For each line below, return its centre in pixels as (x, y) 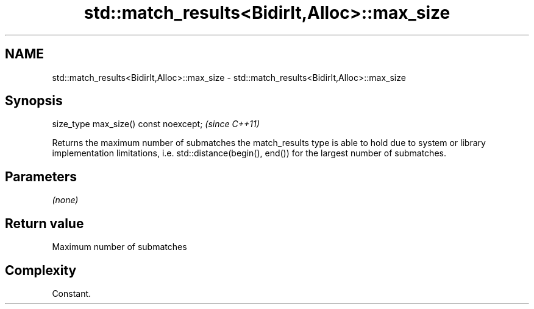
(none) (65, 200)
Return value (44, 223)
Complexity (41, 270)
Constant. (72, 293)
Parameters (41, 176)
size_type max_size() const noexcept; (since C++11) (156, 124)
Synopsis (34, 101)
